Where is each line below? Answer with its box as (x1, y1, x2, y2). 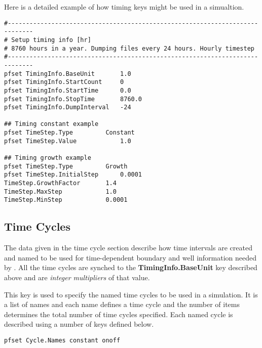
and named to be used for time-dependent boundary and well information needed (4, 252, 257, 263)
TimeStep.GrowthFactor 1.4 (4, 180, 117, 187)
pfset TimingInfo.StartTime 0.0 (4, 86, 131, 94)
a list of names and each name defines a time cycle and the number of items (4, 299, 240, 310)
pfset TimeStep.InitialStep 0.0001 (4, 171, 142, 179)
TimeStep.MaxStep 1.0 (4, 188, 117, 195)
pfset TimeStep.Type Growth (4, 162, 128, 170)
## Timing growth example (4, 154, 91, 162)
